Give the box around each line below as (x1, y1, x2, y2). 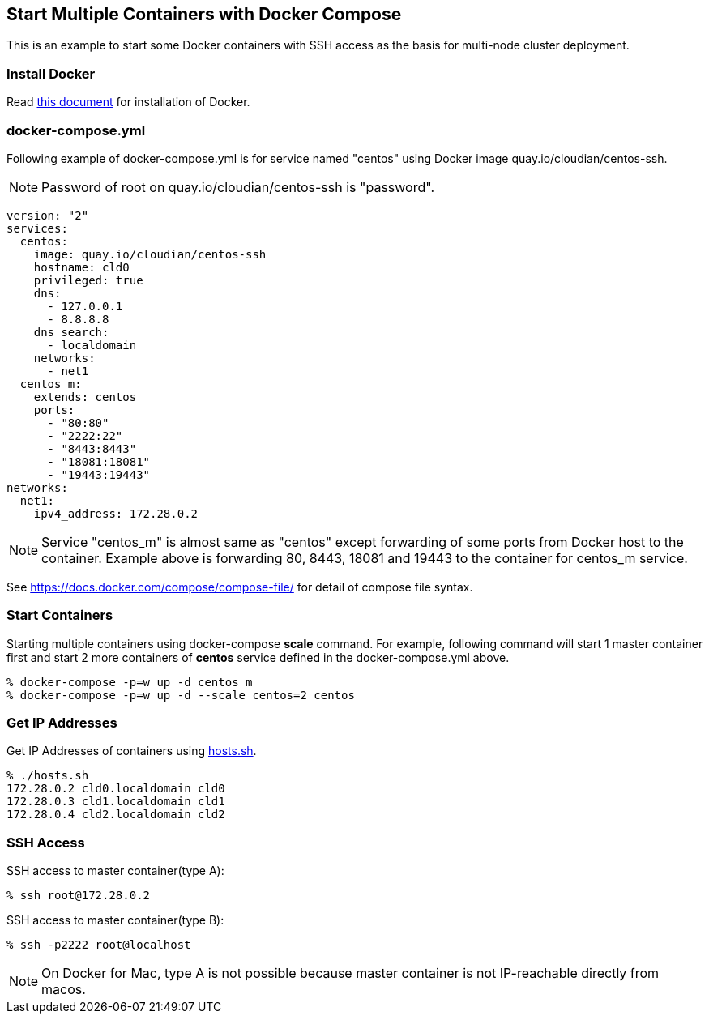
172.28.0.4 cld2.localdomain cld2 (6, 808, 225, 822)
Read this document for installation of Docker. (6, 95, 250, 109)
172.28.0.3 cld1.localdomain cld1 (6, 795, 225, 809)
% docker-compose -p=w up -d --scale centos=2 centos (6, 688, 355, 702)
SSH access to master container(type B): (6, 913, 224, 928)
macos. (41, 981, 86, 998)
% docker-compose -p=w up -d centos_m (6, 675, 253, 689)
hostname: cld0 (33, 260, 130, 274)
